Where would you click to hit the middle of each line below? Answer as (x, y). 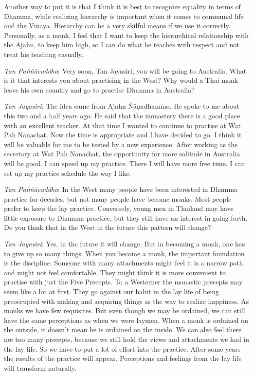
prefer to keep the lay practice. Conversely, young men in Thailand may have (119, 208)
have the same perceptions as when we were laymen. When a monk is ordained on (126, 320)
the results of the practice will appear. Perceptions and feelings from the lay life (123, 358)
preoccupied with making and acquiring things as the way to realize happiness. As (126, 301)
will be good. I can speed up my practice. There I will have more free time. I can (125, 163)
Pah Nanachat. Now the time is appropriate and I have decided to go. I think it (123, 135)
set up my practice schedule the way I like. (68, 173)
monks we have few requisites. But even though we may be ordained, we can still (125, 310)
